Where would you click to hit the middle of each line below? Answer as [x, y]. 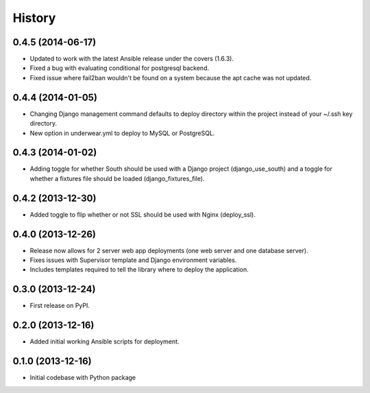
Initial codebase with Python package [83, 378]
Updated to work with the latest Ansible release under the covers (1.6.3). [132, 59]
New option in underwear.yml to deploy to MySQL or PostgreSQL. [122, 133]
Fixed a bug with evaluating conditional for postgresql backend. [119, 68]
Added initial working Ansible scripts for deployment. [104, 342]
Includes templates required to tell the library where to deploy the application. [139, 270]
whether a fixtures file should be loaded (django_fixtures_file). [117, 178]
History [34, 18]
